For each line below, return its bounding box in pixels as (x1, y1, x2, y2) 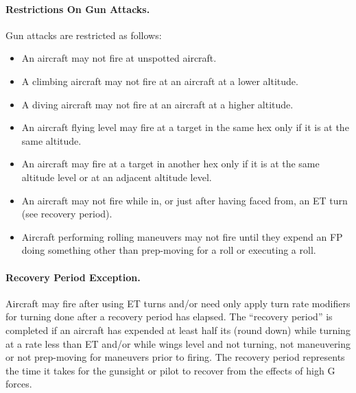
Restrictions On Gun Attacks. (5, 1, 150, 16)
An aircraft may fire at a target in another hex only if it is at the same (21, 156, 320, 171)
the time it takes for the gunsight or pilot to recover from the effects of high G (5, 363, 335, 377)
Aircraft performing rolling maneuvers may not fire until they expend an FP (21, 229, 343, 243)
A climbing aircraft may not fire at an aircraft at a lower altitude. (21, 73, 298, 88)
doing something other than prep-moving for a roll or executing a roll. (21, 243, 316, 257)
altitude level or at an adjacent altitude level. (21, 169, 212, 184)
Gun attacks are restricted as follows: (5, 27, 162, 42)
